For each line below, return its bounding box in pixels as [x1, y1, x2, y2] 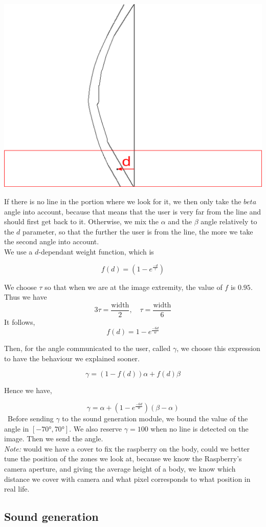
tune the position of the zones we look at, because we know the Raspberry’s [4, 453, 242, 464]
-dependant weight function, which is [38, 246, 154, 257]
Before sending [7, 413, 54, 424]
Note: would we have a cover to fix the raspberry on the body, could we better [4, 443, 250, 454]
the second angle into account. [4, 236, 99, 247]
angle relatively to [201, 216, 257, 227]
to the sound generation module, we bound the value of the [62, 413, 248, 424]
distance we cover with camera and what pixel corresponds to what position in [4, 473, 251, 484]
